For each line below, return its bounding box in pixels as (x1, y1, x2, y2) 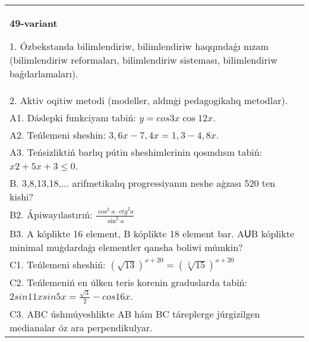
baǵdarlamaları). (10, 67, 78, 80)
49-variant (10, 16, 58, 30)
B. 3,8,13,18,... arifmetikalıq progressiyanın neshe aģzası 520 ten (10, 176, 275, 190)
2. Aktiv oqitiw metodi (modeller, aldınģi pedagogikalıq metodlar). (10, 93, 288, 107)
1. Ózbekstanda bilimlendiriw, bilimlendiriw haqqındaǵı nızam (10, 39, 269, 53)
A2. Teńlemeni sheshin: (10, 128, 106, 142)
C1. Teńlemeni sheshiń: (10, 258, 106, 272)
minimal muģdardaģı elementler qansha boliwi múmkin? (10, 240, 243, 255)
